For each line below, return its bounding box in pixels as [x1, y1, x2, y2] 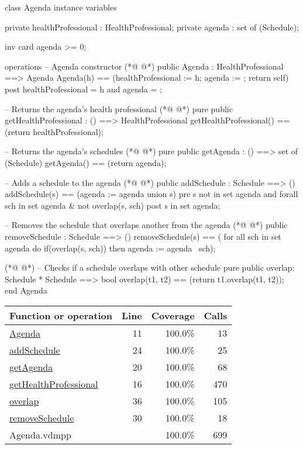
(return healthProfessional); [5, 125, 104, 137]
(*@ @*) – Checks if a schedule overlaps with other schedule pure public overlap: [5, 261, 295, 274]
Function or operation [9, 308, 112, 322]
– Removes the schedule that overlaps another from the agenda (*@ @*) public [5, 219, 288, 231]
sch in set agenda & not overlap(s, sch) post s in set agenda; [5, 199, 221, 211]
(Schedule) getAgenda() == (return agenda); [5, 156, 167, 168]
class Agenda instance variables [5, 1, 117, 13]
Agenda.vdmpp [9, 427, 71, 441]
